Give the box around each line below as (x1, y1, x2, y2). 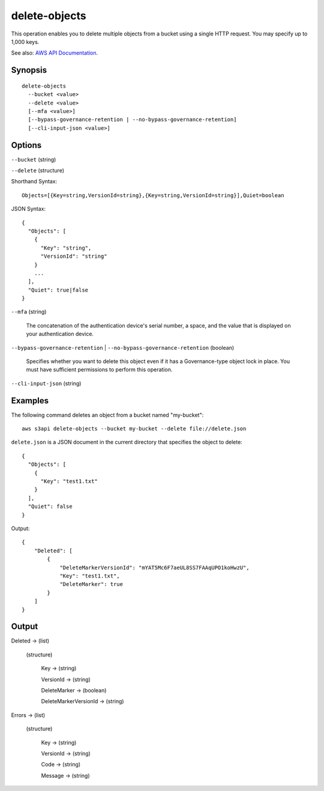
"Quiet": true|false (28, 286, 89, 293)
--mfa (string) (11, 308, 47, 316)
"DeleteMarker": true (59, 581, 123, 588)
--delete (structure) (11, 166, 65, 174)
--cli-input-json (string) (11, 379, 82, 387)
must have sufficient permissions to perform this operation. (26, 366, 173, 373)
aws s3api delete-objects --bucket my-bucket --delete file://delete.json (22, 426, 247, 432)
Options (11, 140, 42, 150)
